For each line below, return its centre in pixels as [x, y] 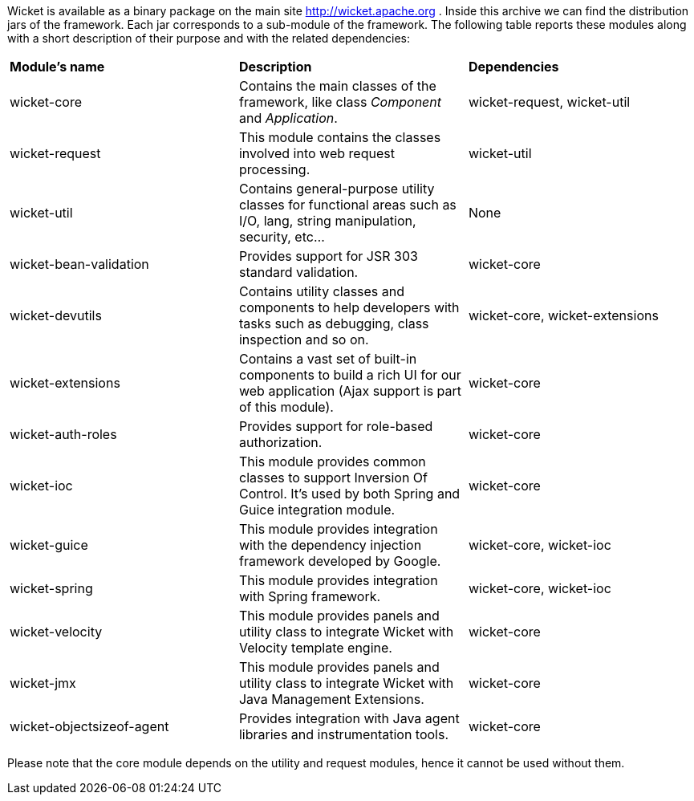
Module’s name [57, 67]
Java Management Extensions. [331, 699]
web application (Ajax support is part [350, 391]
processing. [274, 169]
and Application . [288, 118]
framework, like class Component [340, 102]
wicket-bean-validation [79, 264]
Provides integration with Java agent [349, 718]
